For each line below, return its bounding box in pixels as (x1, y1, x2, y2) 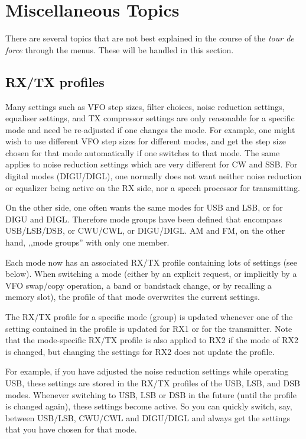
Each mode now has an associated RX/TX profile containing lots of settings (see (5, 256, 298, 268)
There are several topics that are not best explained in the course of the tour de (5, 32, 294, 44)
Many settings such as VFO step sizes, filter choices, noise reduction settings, (5, 100, 285, 112)
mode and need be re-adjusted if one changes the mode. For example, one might (5, 123, 295, 135)
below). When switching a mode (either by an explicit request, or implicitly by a (5, 267, 297, 280)
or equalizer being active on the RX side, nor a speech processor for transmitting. (5, 181, 300, 193)
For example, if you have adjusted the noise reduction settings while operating (5, 365, 289, 377)
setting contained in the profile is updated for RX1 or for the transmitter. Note (5, 322, 292, 334)
